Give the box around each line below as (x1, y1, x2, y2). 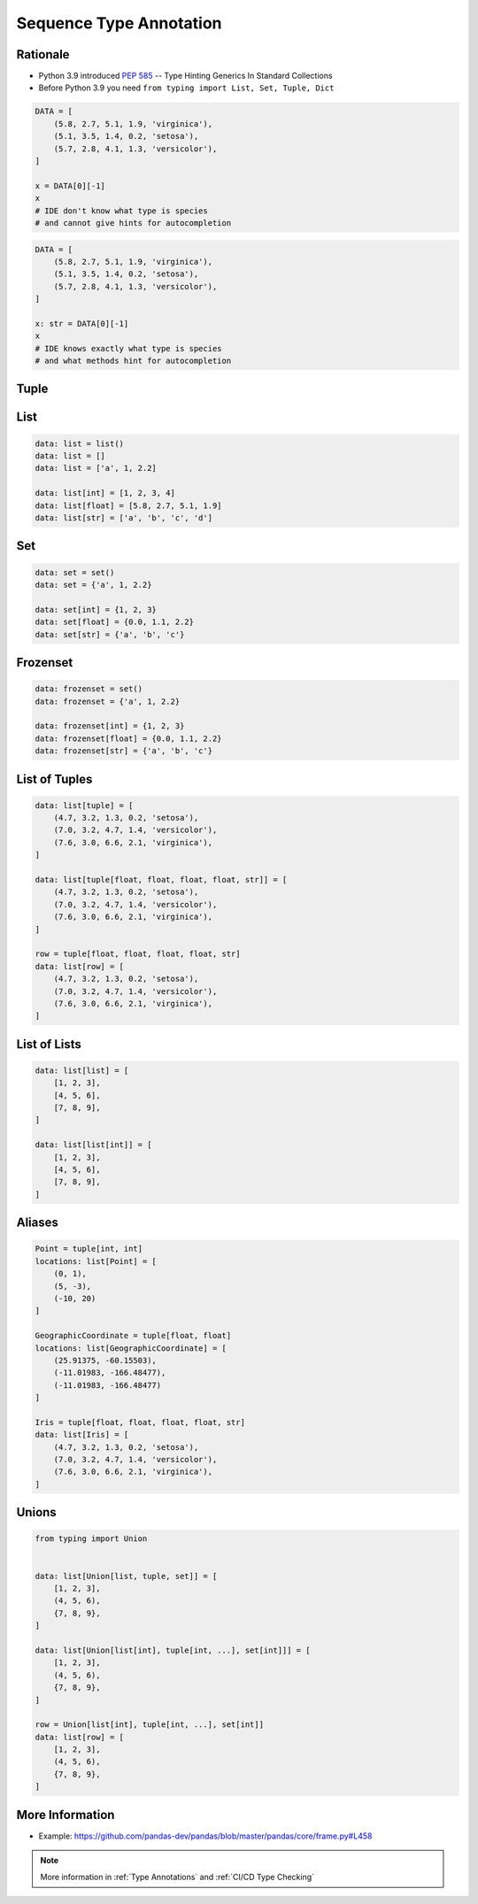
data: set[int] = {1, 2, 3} (35, 605, 157, 614)
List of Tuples (16, 771, 93, 787)
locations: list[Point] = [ (35, 1256, 157, 1266)
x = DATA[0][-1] (35, 181, 106, 190)
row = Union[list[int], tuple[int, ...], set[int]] (35, 1720, 265, 1730)
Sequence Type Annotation (16, 13, 222, 33)
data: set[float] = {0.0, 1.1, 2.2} (35, 617, 195, 628)
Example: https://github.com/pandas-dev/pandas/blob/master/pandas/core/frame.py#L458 (38, 1831, 373, 1841)
